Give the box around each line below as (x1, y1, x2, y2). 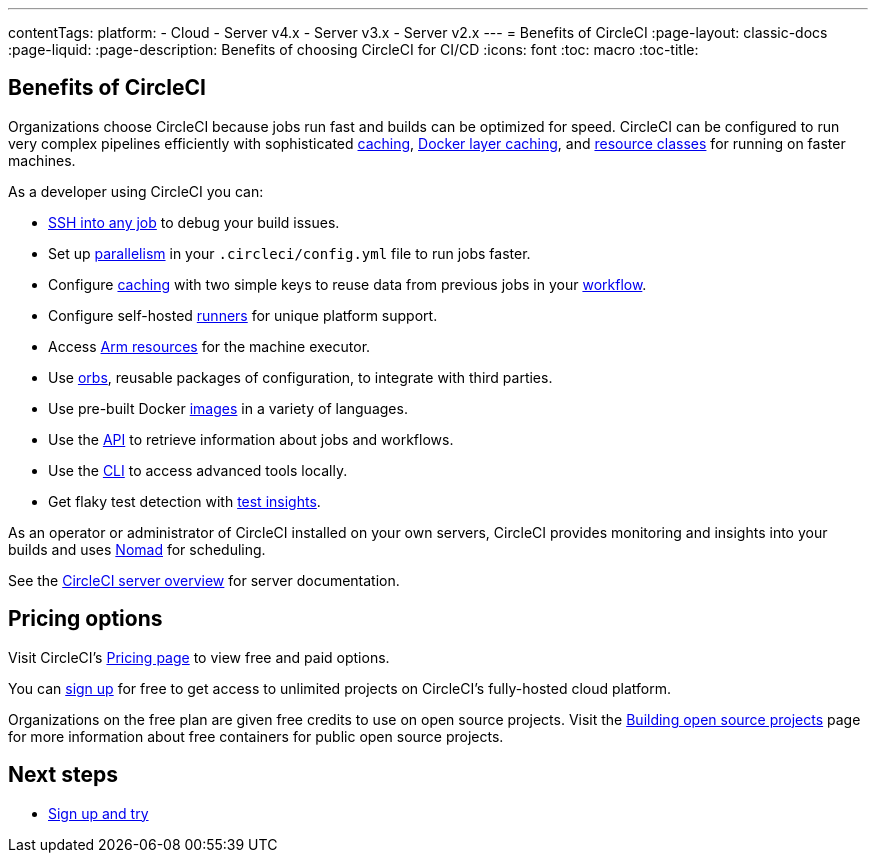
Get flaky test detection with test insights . (48, 492, 321, 510)
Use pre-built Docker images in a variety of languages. (48, 399, 408, 417)
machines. (8, 151, 76, 169)
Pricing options (8, 606, 163, 632)
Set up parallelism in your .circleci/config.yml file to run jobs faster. (48, 244, 531, 262)
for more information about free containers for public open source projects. (8, 727, 504, 745)
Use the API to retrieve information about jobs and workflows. (48, 430, 454, 448)
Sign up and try (48, 804, 149, 822)
